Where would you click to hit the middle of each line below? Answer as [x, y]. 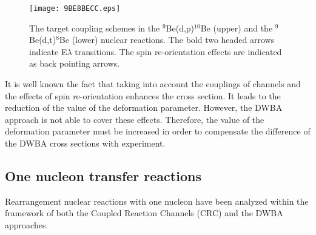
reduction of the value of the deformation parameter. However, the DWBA [144, 108]
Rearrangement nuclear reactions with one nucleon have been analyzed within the [157, 201]
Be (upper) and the [237, 28]
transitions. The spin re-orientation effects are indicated [178, 51]
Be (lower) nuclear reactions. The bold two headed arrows [167, 40]
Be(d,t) [43, 40]
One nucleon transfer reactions [103, 175]
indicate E [48, 51]
